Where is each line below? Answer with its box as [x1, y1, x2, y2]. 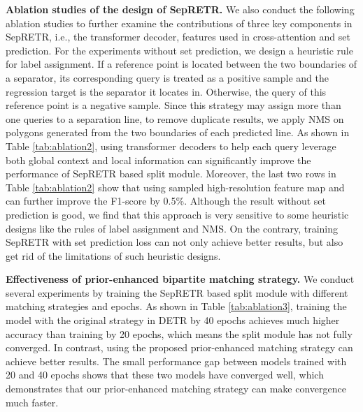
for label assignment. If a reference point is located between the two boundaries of [6, 57, 357, 71]
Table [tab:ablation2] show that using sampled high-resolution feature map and [6, 179, 345, 194]
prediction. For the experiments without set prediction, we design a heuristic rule [6, 43, 353, 57]
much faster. [6, 395, 59, 409]
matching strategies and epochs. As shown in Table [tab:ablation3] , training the [6, 299, 347, 314]
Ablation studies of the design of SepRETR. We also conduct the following [6, 2, 355, 16]
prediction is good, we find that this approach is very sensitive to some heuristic [6, 207, 349, 221]
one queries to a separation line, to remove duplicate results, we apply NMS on [6, 111, 344, 126]
